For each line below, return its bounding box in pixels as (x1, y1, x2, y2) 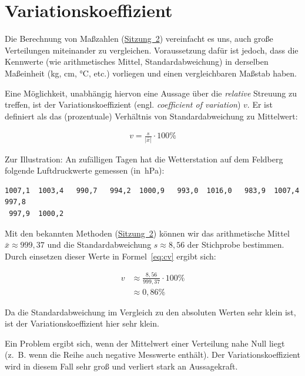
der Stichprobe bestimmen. (187, 238, 284, 251)
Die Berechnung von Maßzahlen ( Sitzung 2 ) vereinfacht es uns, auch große (5, 32, 273, 45)
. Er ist (247, 98, 273, 111)
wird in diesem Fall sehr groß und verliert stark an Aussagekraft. (5, 360, 238, 372)
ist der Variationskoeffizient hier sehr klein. (5, 317, 159, 330)
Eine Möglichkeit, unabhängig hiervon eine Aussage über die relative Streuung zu (5, 86, 297, 99)
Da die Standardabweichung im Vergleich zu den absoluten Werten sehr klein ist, (5, 305, 296, 318)
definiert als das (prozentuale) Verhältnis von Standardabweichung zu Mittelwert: (5, 109, 298, 122)
